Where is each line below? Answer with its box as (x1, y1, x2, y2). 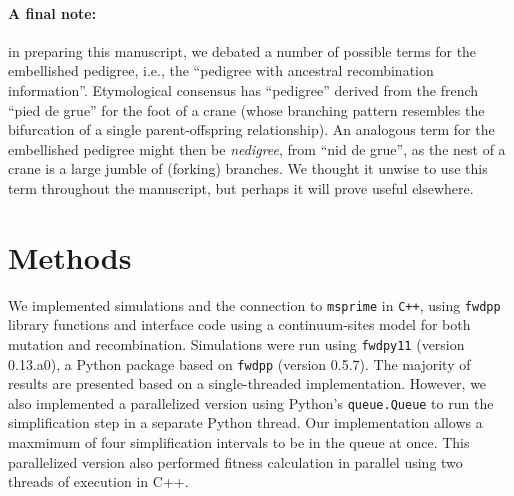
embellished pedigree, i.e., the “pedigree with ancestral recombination (8, 60, 434, 81)
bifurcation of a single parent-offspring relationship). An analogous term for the (8, 119, 495, 140)
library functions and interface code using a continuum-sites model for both (8, 314, 471, 335)
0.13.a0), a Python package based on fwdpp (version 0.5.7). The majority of (8, 353, 471, 374)
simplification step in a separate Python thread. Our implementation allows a (8, 412, 483, 433)
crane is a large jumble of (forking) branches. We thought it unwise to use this (8, 158, 488, 179)
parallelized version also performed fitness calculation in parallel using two (8, 451, 463, 472)
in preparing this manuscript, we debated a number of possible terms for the (8, 40, 477, 61)
